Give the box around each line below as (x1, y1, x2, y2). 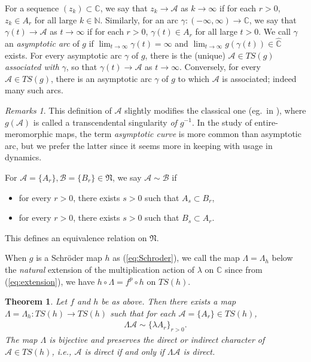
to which (178, 72, 210, 84)
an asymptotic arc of (5, 37, 80, 49)
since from (224, 263, 263, 275)
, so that (66, 60, 97, 73)
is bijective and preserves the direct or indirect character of (49, 333, 265, 346)
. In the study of (191, 115, 252, 128)
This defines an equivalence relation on (5, 231, 147, 244)
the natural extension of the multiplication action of (5, 263, 194, 275)
